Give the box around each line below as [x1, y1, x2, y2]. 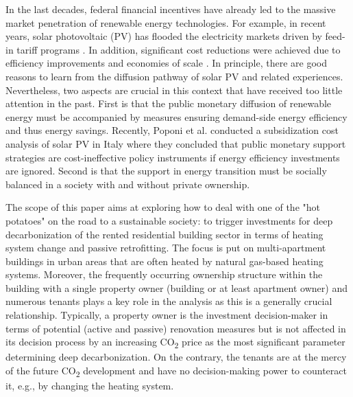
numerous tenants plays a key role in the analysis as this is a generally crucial [5, 294, 332, 308]
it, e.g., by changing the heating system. [5, 378, 174, 393]
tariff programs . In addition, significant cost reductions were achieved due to [16, 42, 341, 56]
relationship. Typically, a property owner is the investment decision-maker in [5, 308, 328, 322]
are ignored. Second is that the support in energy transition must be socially [5, 163, 327, 178]
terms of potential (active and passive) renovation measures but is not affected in [5, 321, 346, 335]
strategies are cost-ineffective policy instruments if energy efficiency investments [5, 150, 340, 164]
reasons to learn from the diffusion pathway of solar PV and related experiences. [5, 69, 343, 83]
